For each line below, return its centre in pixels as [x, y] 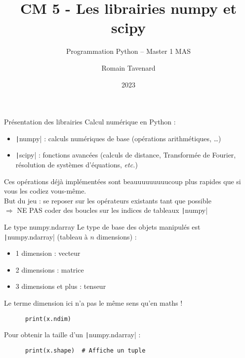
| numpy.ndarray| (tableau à [46, 236]
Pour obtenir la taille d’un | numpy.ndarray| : [72, 335]
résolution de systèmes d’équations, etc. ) [77, 164]
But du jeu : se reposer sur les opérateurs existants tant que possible [108, 200]
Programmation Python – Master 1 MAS [128, 51]
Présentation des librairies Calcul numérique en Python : [90, 122]
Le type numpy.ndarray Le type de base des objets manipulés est [102, 227]
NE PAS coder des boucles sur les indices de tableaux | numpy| [112, 210]
